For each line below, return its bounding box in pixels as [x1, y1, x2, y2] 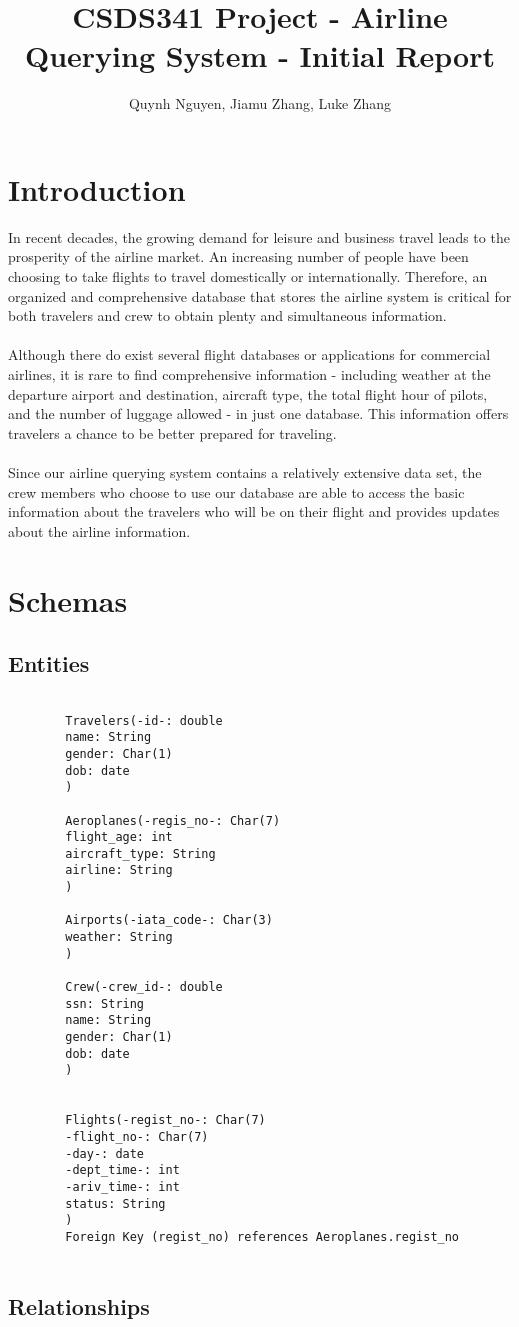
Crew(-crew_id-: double [65, 980, 223, 995]
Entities [8, 648, 90, 679]
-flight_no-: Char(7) [65, 1129, 209, 1144]
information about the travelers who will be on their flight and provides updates [8, 501, 500, 522]
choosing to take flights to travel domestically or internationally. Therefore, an [8, 266, 488, 287]
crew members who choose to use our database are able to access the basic [8, 481, 465, 502]
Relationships [8, 1290, 150, 1321]
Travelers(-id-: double [65, 713, 223, 728]
